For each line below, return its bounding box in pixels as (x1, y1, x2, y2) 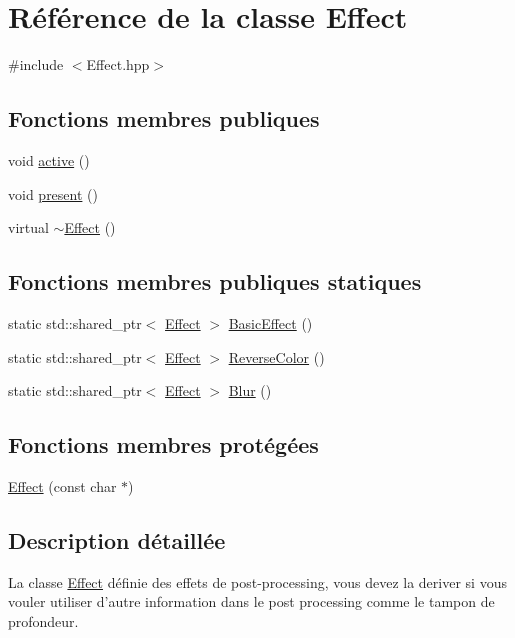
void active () (8, 149, 90, 170)
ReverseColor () (228, 346, 325, 367)
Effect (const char (8, 475, 117, 496)
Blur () (228, 380, 272, 401)
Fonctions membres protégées (8, 429, 319, 460)
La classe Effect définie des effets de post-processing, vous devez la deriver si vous (8, 571, 507, 592)
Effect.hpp (86, 54, 150, 75)
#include (8, 54, 64, 75)
